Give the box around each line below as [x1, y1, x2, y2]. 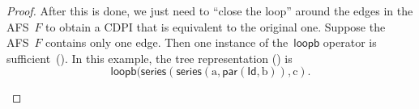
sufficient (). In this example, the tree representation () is [6, 49, 293, 66]
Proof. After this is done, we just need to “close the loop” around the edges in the [6, 2, 413, 19]
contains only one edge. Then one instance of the [45, 34, 289, 51]
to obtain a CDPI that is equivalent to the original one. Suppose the [45, 18, 386, 35]
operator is [323, 34, 377, 51]
